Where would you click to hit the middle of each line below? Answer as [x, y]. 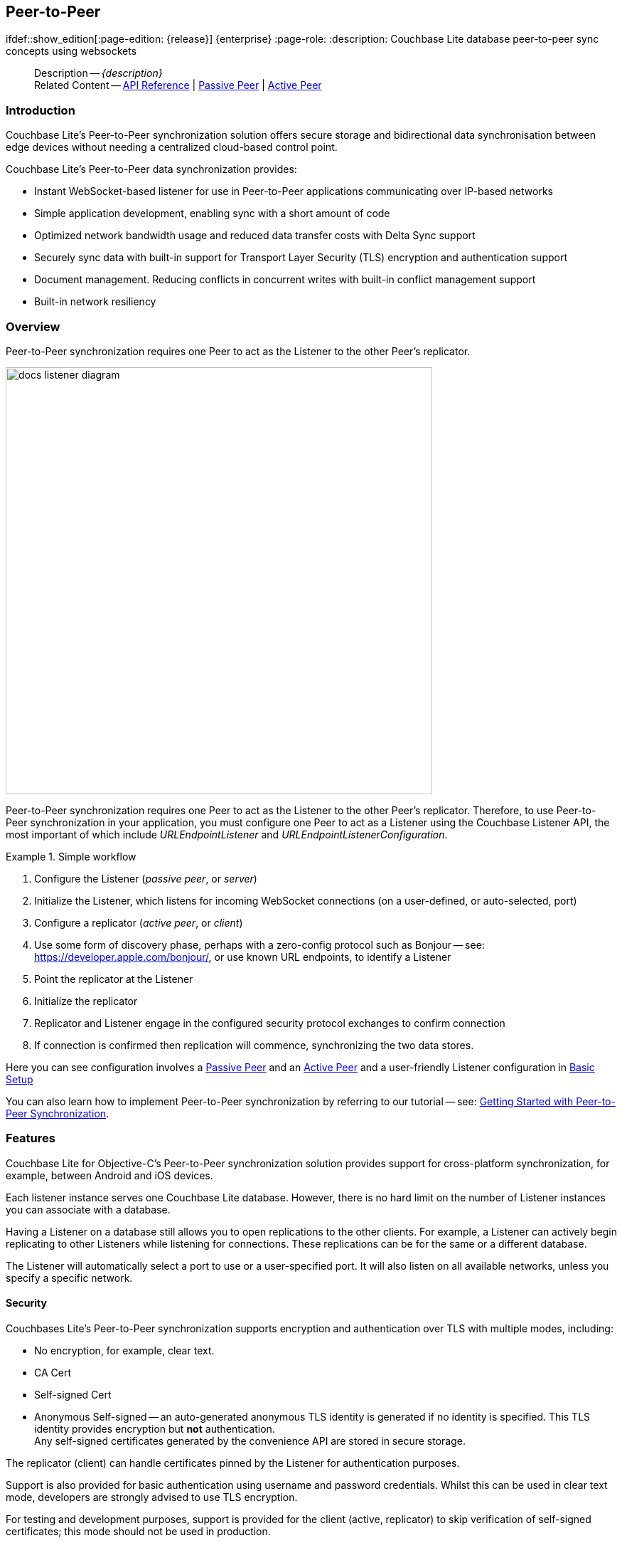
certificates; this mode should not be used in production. [138, 1531]
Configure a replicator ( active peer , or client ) [139, 922]
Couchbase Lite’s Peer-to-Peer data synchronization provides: [151, 169]
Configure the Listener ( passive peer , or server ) [146, 878]
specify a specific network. [69, 1278]
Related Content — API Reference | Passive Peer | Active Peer [178, 85]
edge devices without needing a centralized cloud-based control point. [172, 147]
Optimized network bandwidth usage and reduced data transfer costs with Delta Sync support [255, 236]
